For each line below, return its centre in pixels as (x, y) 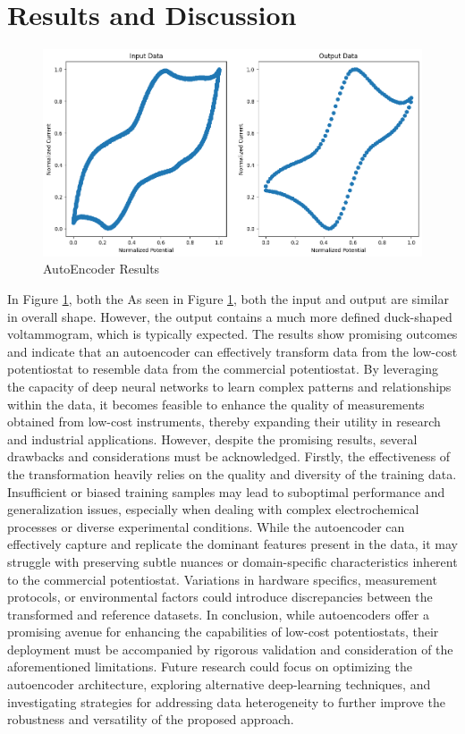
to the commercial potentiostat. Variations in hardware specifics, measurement (222, 579)
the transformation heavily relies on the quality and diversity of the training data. (232, 473)
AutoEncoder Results (101, 269)
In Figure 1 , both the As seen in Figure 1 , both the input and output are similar (228, 299)
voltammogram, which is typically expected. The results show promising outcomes (232, 334)
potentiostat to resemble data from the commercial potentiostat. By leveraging (223, 369)
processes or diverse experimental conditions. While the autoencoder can (206, 526)
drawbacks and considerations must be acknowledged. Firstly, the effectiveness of (229, 456)
